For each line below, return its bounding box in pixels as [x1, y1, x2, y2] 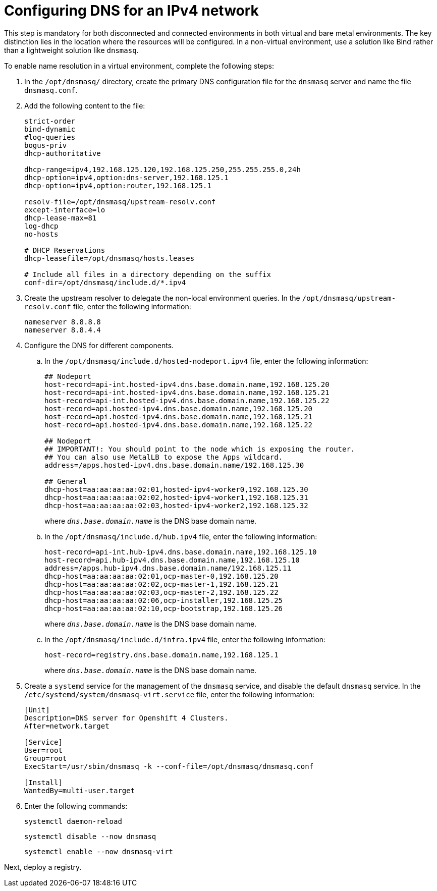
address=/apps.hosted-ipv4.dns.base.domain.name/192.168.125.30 [44, 461, 304, 469]
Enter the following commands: [24, 801, 128, 810]
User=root [24, 746, 63, 754]
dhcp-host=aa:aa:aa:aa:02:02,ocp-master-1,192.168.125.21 [44, 580, 279, 588]
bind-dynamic [24, 125, 76, 133]
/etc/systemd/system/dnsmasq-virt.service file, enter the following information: [24, 690, 315, 699]
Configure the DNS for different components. [24, 341, 174, 350]
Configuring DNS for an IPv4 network [4, 2, 259, 19]
